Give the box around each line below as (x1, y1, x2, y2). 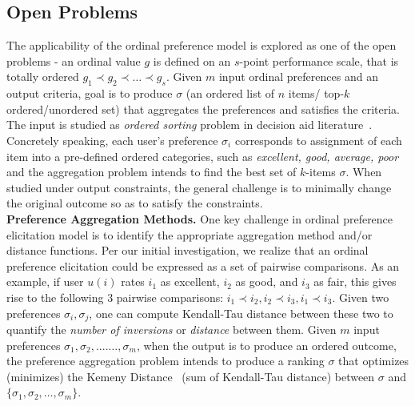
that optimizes (338, 352, 409, 369)
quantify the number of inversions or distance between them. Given (6, 320, 337, 337)
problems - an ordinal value (6, 52, 141, 69)
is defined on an (153, 52, 231, 69)
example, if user (6, 273, 84, 290)
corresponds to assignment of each (234, 131, 402, 148)
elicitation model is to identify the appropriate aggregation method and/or (6, 226, 373, 243)
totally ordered (6, 68, 79, 85)
